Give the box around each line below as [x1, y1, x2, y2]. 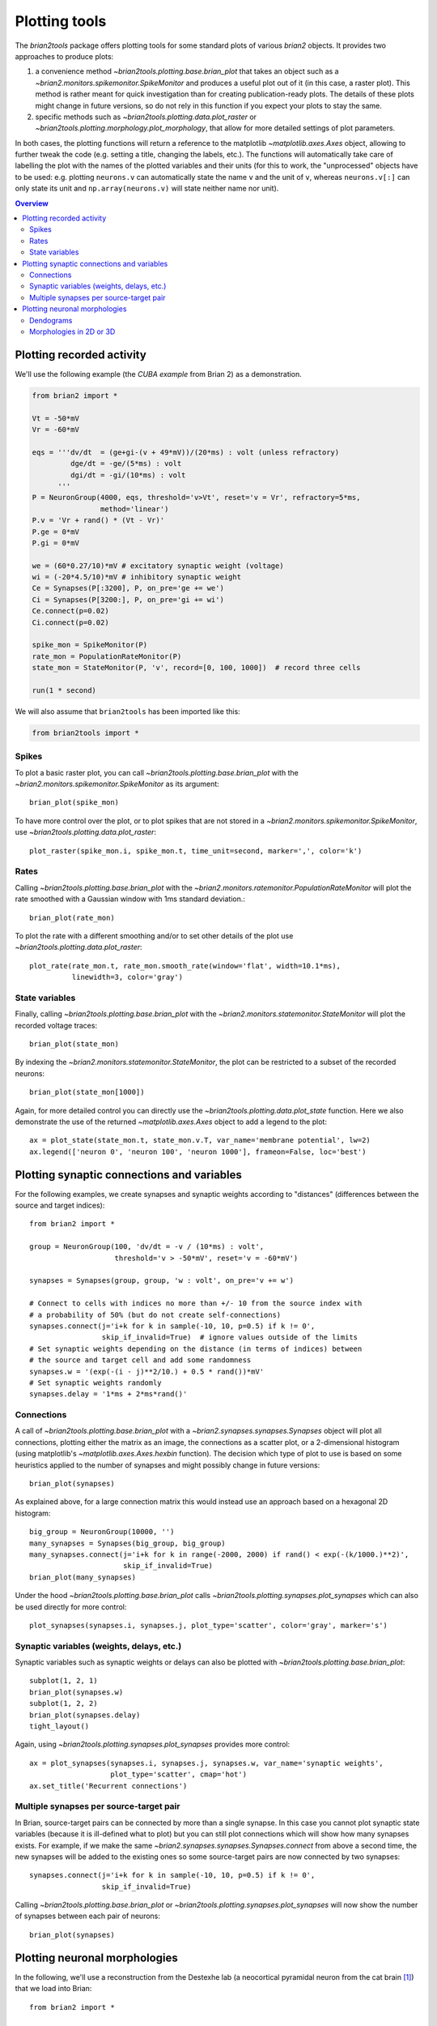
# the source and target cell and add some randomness [29, 1356, 252, 1365]
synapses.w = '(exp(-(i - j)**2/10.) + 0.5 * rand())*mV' [29, 1366, 265, 1376]
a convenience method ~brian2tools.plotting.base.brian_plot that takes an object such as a [35, 66, 339, 76]
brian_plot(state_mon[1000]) [29, 1088, 145, 1097]
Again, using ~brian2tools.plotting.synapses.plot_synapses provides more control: [15, 1739, 291, 1750]
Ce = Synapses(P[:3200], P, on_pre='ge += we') [32, 583, 224, 593]
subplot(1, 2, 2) [29, 1699, 98, 1708]
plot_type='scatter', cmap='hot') [110, 1770, 247, 1779]
